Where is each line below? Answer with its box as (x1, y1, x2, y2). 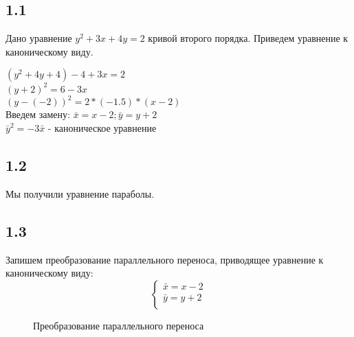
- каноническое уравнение (47, 120, 157, 135)
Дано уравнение (5, 31, 72, 45)
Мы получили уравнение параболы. (5, 186, 155, 200)
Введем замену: (5, 107, 70, 121)
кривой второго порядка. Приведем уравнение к (148, 31, 349, 45)
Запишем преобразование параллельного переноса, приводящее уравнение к (5, 252, 324, 266)
